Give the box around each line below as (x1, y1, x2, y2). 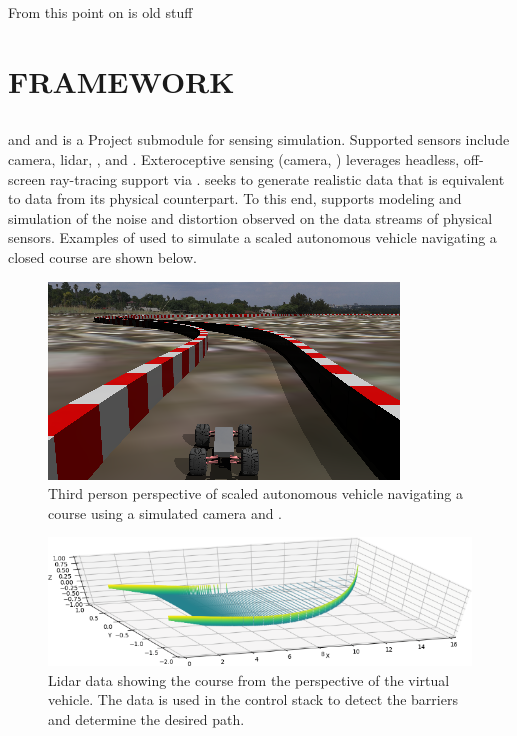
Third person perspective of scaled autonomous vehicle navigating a (48, 483, 463, 504)
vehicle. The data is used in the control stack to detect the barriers (48, 689, 458, 710)
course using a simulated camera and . (48, 502, 283, 523)
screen (8, 168, 46, 189)
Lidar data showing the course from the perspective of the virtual (48, 669, 450, 690)
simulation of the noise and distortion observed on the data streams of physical (8, 207, 493, 228)
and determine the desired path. (48, 709, 245, 730)
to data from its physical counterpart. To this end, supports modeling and (8, 188, 462, 209)
